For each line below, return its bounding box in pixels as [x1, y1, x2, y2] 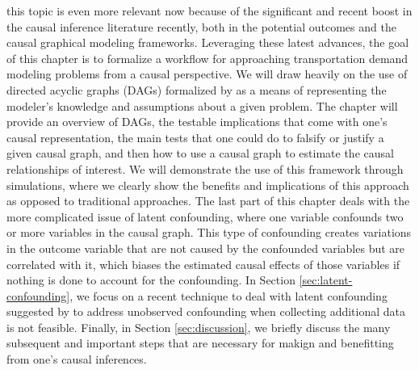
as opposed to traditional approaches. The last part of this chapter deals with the [6, 192, 410, 209]
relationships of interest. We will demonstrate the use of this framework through [6, 160, 404, 177]
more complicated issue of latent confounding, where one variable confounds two [6, 208, 404, 225]
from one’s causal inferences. [6, 351, 147, 368]
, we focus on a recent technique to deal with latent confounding [69, 287, 388, 304]
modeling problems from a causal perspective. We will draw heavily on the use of [6, 65, 408, 82]
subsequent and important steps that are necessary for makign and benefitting [6, 334, 394, 351]
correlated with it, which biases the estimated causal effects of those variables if [6, 255, 400, 272]
